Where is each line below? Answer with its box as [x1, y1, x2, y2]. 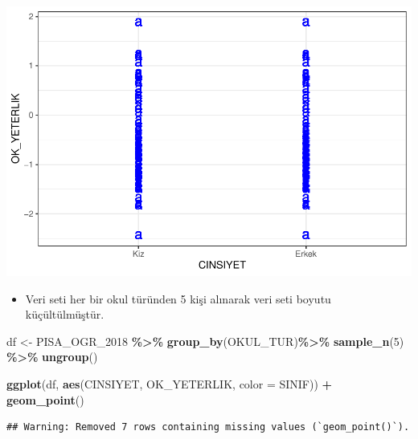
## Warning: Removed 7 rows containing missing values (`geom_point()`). [6, 421, 410, 433]
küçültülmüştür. [25, 306, 104, 323]
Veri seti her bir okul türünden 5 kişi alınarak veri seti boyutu [25, 290, 331, 307]
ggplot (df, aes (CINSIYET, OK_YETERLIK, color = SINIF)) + [6, 375, 333, 392]
